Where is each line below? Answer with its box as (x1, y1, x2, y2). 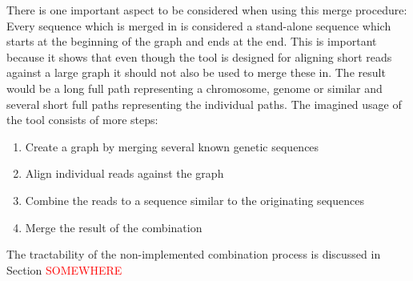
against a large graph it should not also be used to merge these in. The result (6, 64, 386, 81)
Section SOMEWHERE (6, 261, 122, 278)
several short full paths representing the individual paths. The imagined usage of (6, 95, 402, 112)
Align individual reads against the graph (25, 165, 224, 182)
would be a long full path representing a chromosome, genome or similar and (6, 79, 383, 96)
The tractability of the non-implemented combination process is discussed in (6, 246, 381, 263)
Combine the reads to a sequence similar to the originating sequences (25, 191, 364, 208)
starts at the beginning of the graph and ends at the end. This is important (6, 33, 377, 50)
